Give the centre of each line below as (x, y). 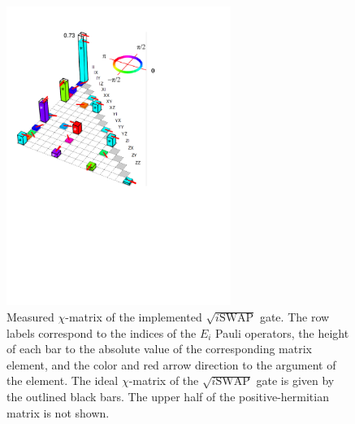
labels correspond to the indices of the (102, 332)
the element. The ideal (63, 380)
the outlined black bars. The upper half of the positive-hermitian (168, 397)
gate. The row (294, 317)
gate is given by (295, 380)
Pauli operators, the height (282, 332)
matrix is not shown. (58, 412)
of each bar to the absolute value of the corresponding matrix (159, 349)
